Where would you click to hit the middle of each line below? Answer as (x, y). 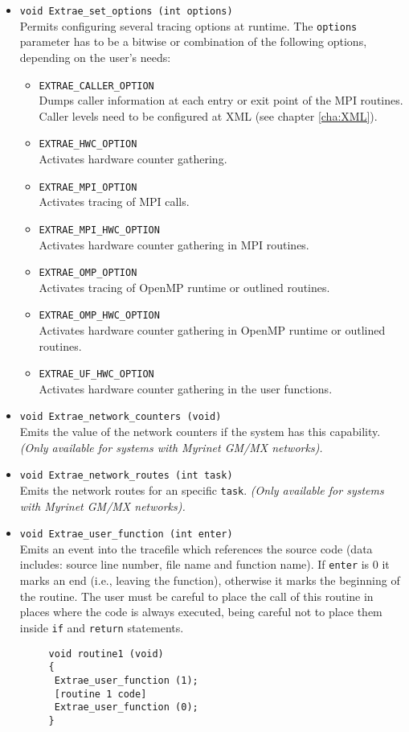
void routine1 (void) (106, 654)
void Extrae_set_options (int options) (126, 11)
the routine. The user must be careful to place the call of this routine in (196, 596)
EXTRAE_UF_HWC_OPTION (96, 374)
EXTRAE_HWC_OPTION (88, 144)
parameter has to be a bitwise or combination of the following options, (193, 41)
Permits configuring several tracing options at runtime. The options (188, 25)
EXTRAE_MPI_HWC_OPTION (99, 230)
